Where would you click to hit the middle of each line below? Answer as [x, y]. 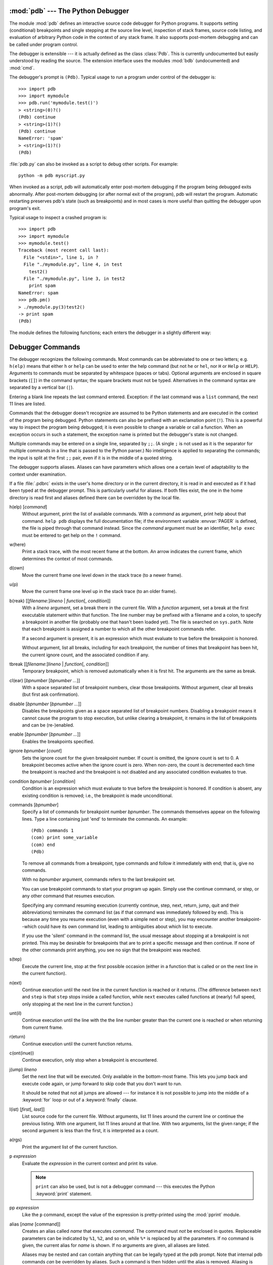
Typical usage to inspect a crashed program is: [58, 217]
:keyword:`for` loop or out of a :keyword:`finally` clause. [80, 1100]
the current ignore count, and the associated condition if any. [85, 655]
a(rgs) [16, 1140]
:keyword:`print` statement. [64, 1194]
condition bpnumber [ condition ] [42, 781]
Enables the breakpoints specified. [58, 741]
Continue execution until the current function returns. [77, 1044]
